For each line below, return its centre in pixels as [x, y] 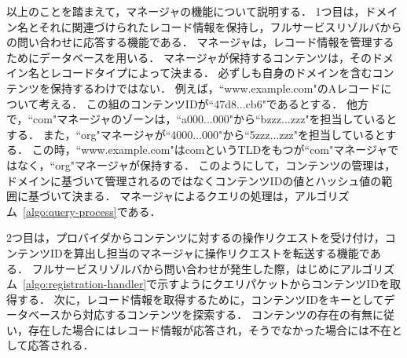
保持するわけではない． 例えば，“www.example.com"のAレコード [215, 88]
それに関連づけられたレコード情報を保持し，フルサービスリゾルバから [220, 26]
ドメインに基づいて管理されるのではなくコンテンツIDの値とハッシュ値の [194, 180]
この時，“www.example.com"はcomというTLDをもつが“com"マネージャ [210, 150]
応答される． [61, 345]
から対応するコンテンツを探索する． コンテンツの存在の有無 [216, 314]
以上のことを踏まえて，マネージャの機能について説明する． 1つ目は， [186, 11]
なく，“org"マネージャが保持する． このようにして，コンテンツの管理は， [206, 164]
